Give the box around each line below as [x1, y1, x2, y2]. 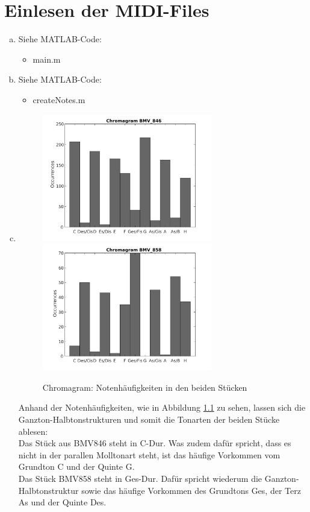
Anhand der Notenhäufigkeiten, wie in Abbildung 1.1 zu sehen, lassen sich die [18, 401, 306, 414]
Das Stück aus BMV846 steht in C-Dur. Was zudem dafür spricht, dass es [18, 437, 291, 449]
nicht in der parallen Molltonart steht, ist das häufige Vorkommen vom [18, 448, 281, 461]
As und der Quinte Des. [18, 496, 107, 508]
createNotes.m [33, 93, 85, 106]
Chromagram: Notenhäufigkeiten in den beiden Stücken [42, 381, 247, 393]
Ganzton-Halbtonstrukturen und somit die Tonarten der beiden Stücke [18, 413, 280, 426]
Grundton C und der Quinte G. [18, 460, 135, 473]
